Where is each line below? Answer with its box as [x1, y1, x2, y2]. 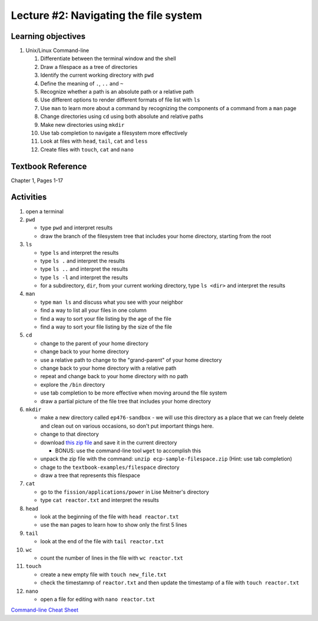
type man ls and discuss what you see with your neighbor [40, 298, 183, 305]
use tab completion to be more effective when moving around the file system [40, 389, 227, 396]
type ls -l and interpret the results [40, 274, 128, 281]
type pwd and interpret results [40, 224, 113, 231]
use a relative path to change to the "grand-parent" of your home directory [40, 356, 222, 363]
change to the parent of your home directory [40, 340, 148, 347]
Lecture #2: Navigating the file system [11, 9, 203, 22]
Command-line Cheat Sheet [11, 606, 79, 613]
